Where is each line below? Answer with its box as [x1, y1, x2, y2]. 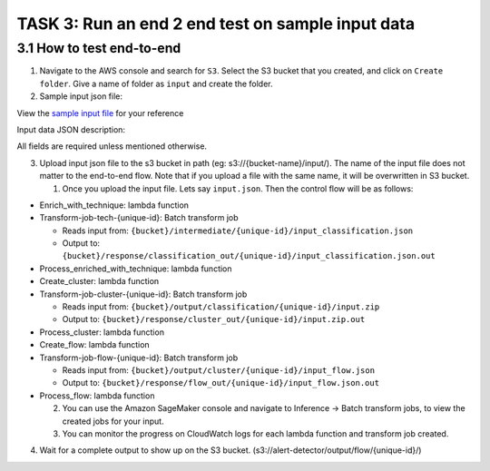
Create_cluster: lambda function [39, 276, 160, 287]
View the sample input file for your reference [16, 107, 184, 118]
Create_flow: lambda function [39, 339, 150, 350]
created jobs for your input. [62, 416, 164, 427]
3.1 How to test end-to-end [16, 40, 181, 56]
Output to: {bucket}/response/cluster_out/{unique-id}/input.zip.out [62, 314, 366, 325]
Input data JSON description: [16, 123, 126, 135]
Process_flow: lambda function [39, 390, 155, 401]
